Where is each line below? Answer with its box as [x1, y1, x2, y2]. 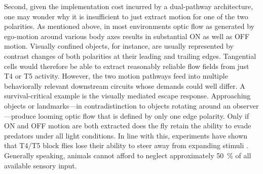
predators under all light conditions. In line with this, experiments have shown [4, 130, 248, 141]
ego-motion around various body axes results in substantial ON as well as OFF [4, 30, 250, 41]
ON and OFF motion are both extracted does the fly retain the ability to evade [4, 120, 251, 131]
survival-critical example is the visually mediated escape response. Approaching [4, 90, 251, 101]
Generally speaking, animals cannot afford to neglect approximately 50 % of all [4, 150, 251, 160]
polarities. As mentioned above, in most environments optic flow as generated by [4, 21, 254, 31]
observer [233, 100, 259, 111]
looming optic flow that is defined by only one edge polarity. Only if [38, 110, 249, 121]
